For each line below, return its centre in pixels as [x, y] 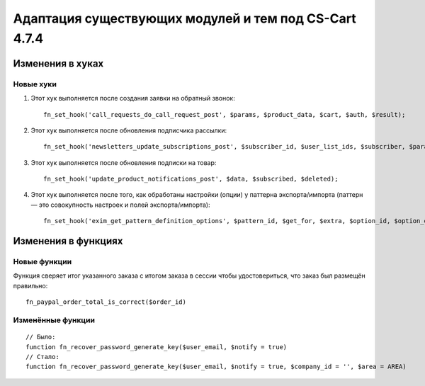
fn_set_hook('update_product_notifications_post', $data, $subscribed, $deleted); [191, 179]
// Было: [41, 337]
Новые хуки [35, 84]
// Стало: [42, 357]
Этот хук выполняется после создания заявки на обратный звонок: [133, 98]
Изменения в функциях [68, 241]
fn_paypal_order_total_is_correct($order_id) [106, 302]
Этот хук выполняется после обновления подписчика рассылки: [129, 130]
